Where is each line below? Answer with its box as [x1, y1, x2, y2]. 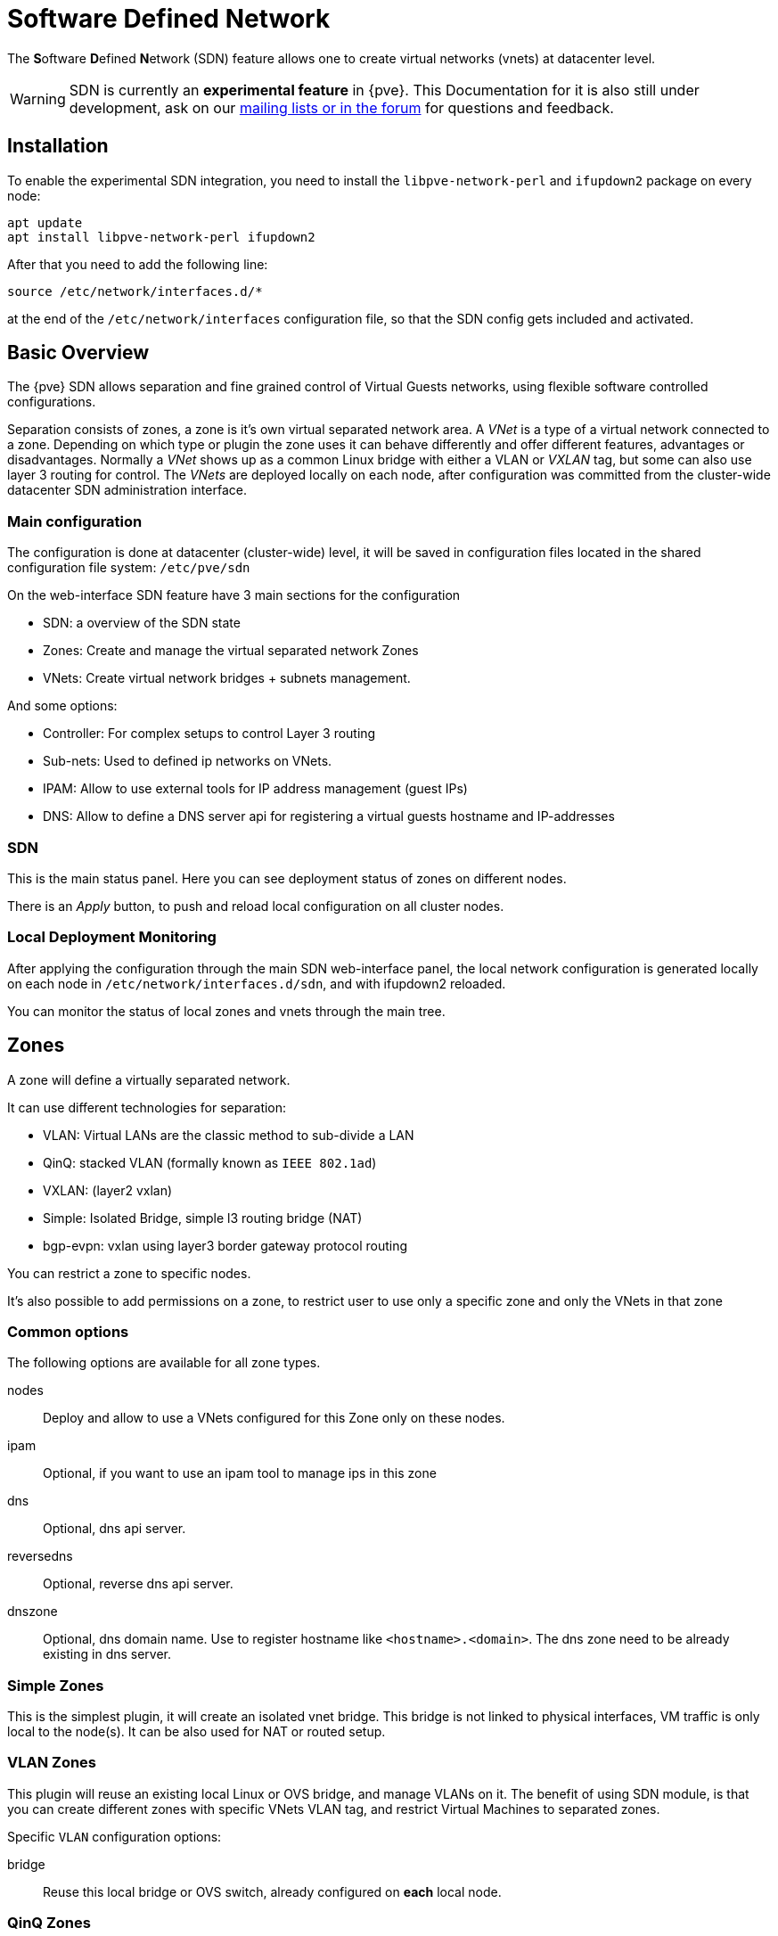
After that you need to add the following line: [7, 256, 268, 272]
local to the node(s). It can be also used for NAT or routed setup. [7, 1724, 386, 1740]
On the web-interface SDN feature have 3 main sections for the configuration [7, 587, 461, 603]
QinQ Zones [7, 1914, 91, 1932]
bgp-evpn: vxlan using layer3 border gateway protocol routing [43, 1237, 407, 1253]
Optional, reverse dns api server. [43, 1576, 233, 1592]
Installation [7, 135, 109, 158]
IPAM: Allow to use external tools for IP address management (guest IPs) [43, 781, 468, 797]
